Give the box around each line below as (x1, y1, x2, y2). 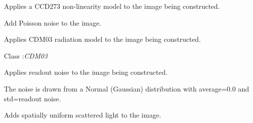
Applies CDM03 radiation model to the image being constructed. (4, 34, 201, 44)
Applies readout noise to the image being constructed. (4, 67, 168, 77)
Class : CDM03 (4, 50, 48, 61)
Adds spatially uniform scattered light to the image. (4, 110, 162, 120)
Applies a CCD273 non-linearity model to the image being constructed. (4, 1, 220, 11)
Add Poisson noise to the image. (4, 17, 101, 28)
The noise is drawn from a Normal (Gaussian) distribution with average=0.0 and (4, 83, 250, 93)
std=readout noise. (4, 93, 61, 103)
